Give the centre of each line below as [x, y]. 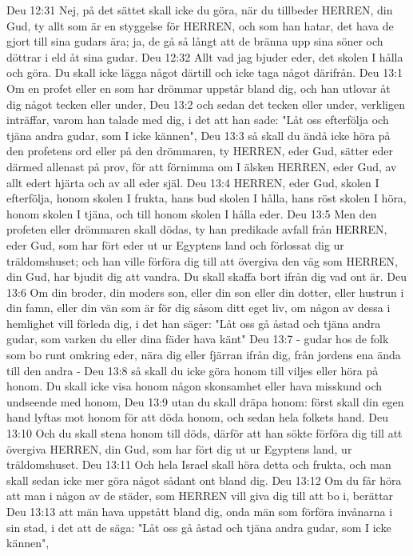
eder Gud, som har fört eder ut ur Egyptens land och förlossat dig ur [175, 244]
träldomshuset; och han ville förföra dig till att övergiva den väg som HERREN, [203, 260]
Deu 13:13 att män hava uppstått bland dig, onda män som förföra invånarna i [200, 511]
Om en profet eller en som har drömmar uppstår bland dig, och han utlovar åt [199, 88]
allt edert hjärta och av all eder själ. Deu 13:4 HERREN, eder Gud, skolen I [193, 182]
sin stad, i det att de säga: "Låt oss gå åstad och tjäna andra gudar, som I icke [199, 527]
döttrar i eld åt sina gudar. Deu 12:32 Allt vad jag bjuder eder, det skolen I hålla [205, 56]
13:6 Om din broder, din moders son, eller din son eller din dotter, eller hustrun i [205, 292]
